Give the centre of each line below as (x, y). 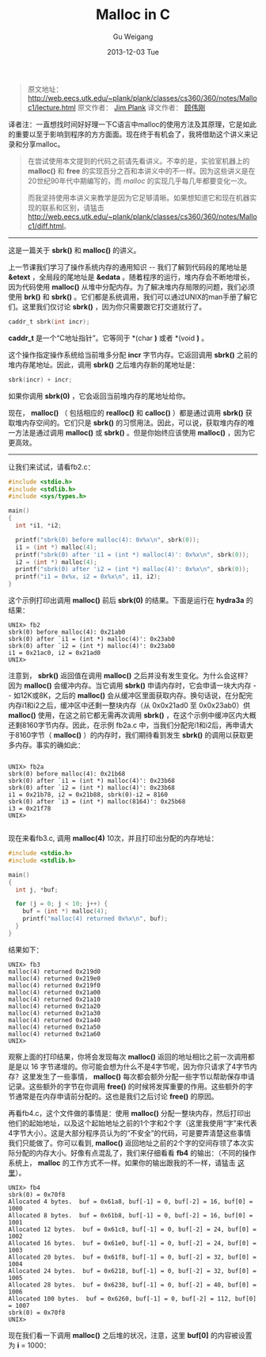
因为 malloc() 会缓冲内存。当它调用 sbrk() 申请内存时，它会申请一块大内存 (130, 686)
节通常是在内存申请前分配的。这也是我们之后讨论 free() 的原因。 (114, 1096)
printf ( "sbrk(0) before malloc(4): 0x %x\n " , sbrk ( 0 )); (108, 540)
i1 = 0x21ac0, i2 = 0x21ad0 (55, 653)
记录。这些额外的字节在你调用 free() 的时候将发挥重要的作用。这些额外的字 (131, 1086)
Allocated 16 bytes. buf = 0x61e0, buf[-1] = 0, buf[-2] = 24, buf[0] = (133, 1243)
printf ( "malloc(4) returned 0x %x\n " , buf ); (95, 919)
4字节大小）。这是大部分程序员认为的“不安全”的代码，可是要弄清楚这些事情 (130, 1133)
